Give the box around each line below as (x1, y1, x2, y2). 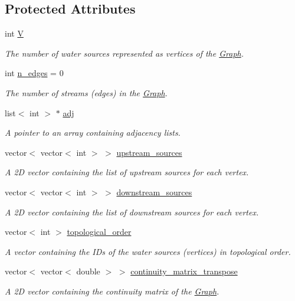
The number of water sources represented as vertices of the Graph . (5, 47, 244, 59)
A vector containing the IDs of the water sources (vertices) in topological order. (5, 245, 291, 257)
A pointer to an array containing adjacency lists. (5, 126, 181, 139)
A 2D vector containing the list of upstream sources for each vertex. (5, 166, 249, 178)
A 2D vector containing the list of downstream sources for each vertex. (5, 205, 259, 218)
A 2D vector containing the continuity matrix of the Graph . (5, 284, 219, 297)
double (76, 265, 100, 277)
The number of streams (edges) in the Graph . (5, 86, 168, 99)
